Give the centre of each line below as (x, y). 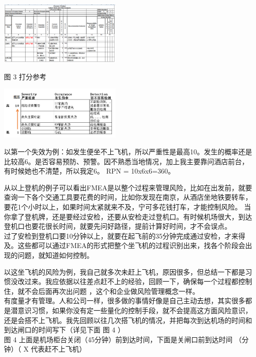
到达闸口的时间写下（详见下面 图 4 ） (64, 330)
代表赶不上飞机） (58, 349)
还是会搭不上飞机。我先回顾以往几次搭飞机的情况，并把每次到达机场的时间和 (128, 320)
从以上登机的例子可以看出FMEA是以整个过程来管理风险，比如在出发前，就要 (128, 187)
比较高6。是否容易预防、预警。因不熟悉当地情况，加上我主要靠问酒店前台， (126, 161)
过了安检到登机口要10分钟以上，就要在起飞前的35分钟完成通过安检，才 (118, 235)
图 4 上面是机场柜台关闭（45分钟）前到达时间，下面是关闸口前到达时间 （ (123, 339)
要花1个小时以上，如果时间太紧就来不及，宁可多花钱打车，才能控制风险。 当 (128, 207)
